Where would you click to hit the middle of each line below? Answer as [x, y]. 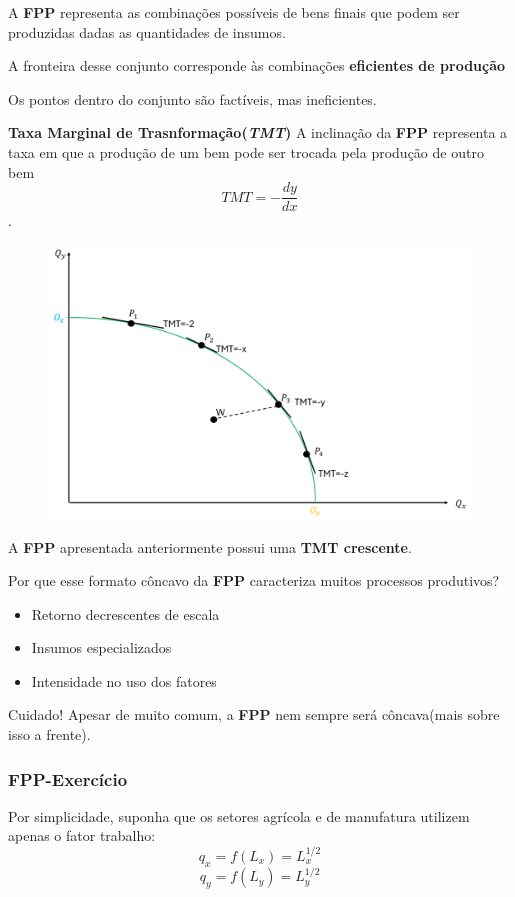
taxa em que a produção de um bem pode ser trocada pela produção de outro [246, 151]
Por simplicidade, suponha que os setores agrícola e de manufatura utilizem [239, 815]
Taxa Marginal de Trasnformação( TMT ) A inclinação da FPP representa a [258, 132]
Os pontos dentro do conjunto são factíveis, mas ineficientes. [192, 98]
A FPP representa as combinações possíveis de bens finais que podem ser [234, 12]
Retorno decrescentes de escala [125, 613]
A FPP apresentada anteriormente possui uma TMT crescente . [210, 546]
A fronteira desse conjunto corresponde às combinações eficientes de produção [257, 65]
